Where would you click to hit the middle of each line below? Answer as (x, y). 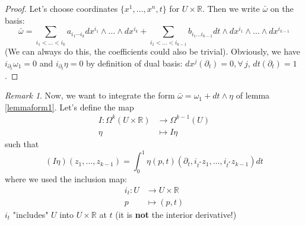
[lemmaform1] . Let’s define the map (69, 107)
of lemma (253, 95)
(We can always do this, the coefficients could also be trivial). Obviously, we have (152, 51)
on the (282, 8)
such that (22, 144)
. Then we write (231, 8)
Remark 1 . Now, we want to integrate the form (90, 95)
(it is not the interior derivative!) (176, 215)
